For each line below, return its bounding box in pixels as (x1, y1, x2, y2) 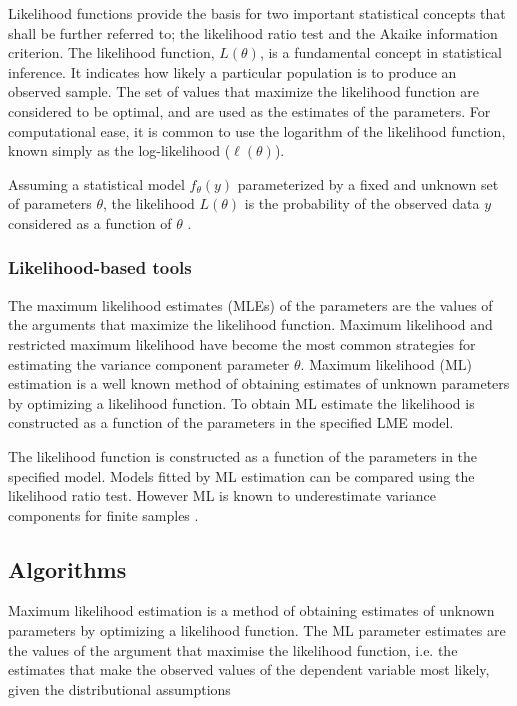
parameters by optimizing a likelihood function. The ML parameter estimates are (8, 620, 506, 641)
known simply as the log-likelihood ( (8, 140, 231, 161)
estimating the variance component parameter (8, 353, 290, 374)
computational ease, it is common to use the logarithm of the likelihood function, (8, 120, 506, 141)
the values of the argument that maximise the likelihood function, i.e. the (8, 639, 458, 660)
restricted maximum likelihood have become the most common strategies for (8, 333, 476, 354)
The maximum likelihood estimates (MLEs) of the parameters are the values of (8, 294, 493, 315)
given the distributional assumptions (8, 678, 231, 699)
